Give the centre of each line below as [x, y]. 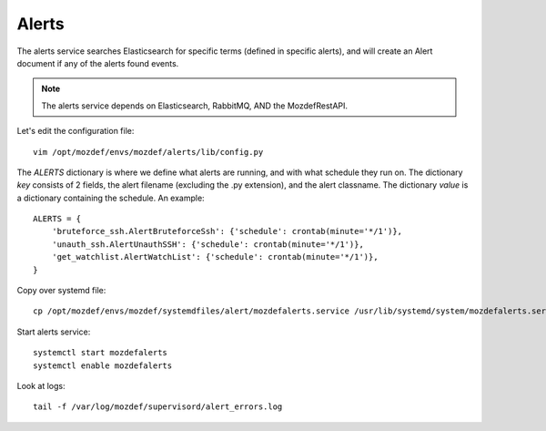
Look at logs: [41, 385]
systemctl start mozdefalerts [101, 353]
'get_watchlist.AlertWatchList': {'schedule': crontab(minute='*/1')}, [215, 257]
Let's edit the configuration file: [76, 131]
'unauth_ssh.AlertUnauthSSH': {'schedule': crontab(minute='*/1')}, [207, 244]
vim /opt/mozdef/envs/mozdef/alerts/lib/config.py [148, 152]
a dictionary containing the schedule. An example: [111, 198]
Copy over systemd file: [61, 291]
